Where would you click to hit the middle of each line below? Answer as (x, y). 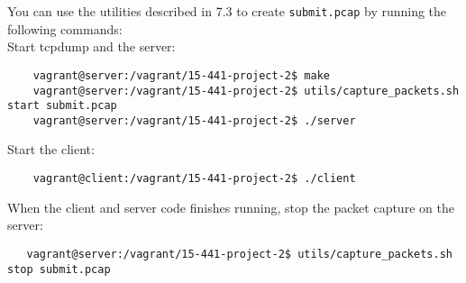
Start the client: (51, 149)
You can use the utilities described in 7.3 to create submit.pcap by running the (227, 11)
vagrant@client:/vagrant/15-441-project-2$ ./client (194, 179)
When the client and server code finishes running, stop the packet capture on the (231, 207)
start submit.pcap (62, 106)
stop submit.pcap (59, 269)
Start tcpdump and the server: (91, 46)
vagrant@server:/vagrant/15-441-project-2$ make (181, 75)
